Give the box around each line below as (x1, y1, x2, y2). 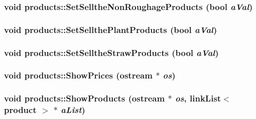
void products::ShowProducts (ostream (4, 92, 165, 104)
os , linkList (175, 92, 221, 104)
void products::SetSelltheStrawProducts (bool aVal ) (4, 46, 219, 58)
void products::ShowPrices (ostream (4, 69, 153, 81)
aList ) (61, 103, 85, 116)
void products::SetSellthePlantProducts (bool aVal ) (4, 23, 217, 35)
